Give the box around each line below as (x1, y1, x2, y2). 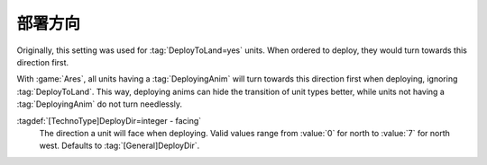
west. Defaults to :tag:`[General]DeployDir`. (39, 140, 200, 152)
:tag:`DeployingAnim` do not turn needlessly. (16, 99, 183, 109)
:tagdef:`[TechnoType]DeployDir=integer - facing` (16, 115, 202, 126)
